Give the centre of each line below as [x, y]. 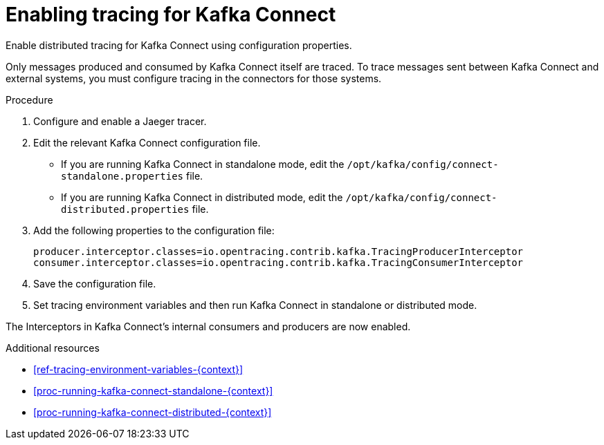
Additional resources [53, 348]
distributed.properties [125, 209]
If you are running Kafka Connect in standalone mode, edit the [203, 164]
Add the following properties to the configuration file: [154, 230]
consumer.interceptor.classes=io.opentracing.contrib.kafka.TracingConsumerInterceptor [278, 262]
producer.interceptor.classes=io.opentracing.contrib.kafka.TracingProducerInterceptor [278, 251]
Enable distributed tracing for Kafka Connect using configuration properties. [179, 45]
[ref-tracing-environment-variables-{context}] [138, 369]
